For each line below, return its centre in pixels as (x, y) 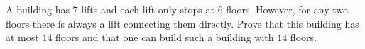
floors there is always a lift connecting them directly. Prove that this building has (182, 23)
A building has (38, 9)
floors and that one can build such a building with (165, 37)
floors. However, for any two (287, 9)
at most (22, 37)
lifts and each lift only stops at (148, 9)
